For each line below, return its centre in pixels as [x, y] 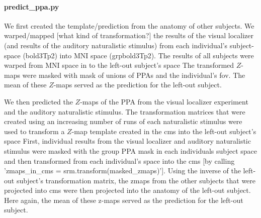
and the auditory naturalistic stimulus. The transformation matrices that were [125, 111]
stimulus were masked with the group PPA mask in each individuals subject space [131, 150]
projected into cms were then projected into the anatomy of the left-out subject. [127, 190]
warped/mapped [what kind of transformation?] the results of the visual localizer [129, 35]
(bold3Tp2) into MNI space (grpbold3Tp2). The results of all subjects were [138, 55]
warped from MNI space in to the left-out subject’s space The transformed [119, 65]
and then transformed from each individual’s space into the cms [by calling [119, 160]
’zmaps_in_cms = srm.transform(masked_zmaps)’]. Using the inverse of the [122, 171]
